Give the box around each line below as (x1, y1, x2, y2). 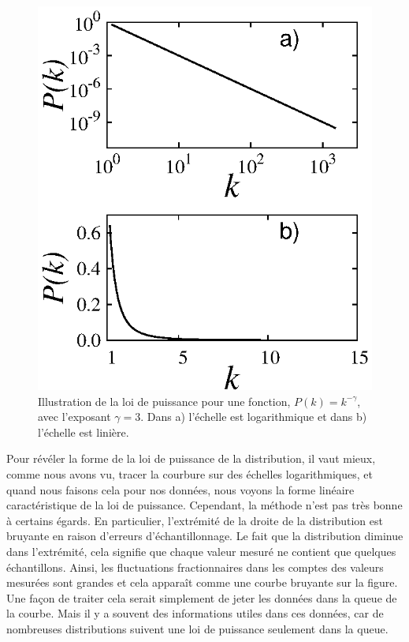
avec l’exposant (38, 408, 111, 425)
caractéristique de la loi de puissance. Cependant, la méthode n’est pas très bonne (6, 497, 403, 513)
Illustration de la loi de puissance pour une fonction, (38, 392, 291, 409)
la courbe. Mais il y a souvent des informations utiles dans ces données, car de (6, 605, 384, 621)
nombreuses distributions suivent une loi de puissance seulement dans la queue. (6, 620, 389, 636)
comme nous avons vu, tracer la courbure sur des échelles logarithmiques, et (6, 466, 373, 482)
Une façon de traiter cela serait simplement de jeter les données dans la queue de (6, 589, 397, 606)
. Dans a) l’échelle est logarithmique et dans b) (140, 408, 367, 425)
